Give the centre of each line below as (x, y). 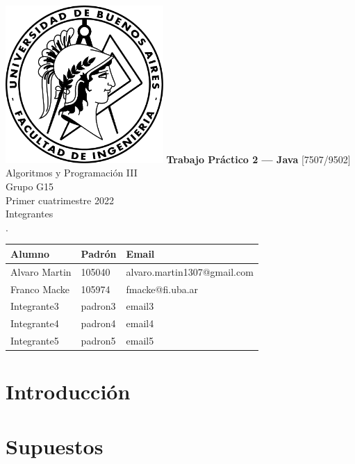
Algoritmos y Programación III (72, 173)
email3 (140, 306)
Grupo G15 (30, 186)
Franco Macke (40, 289)
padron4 (98, 323)
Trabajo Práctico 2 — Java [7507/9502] (258, 159)
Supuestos (55, 446)
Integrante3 (35, 306)
